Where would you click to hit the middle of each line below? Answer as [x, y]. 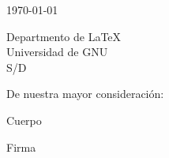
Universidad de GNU [57, 52]
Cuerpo [24, 120]
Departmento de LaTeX [64, 36]
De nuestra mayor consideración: [85, 94]
